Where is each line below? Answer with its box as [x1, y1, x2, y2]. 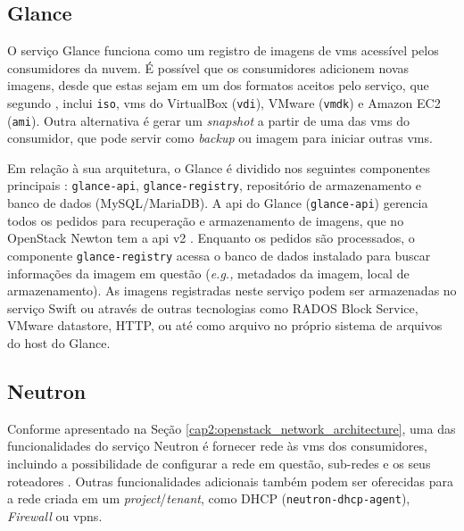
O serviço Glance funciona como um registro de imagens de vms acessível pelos [7, 41, 439, 60]
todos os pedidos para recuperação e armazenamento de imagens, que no [7, 211, 404, 229]
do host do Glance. [7, 334, 111, 353]
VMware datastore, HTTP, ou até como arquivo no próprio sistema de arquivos [7, 316, 443, 335]
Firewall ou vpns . [7, 506, 103, 525]
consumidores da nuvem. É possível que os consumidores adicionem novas [7, 58, 410, 77]
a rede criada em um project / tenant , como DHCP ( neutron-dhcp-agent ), [7, 489, 410, 508]
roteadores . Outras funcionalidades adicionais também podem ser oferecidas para [7, 471, 454, 490]
